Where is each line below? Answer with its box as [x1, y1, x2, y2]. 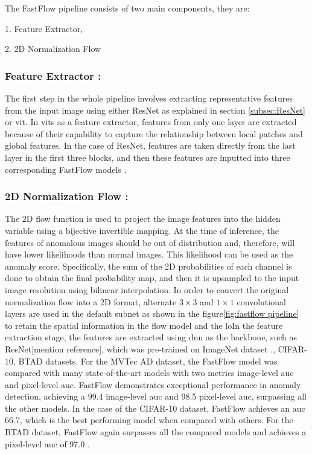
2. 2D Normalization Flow [5, 42, 101, 55]
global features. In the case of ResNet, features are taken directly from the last [5, 139, 296, 152]
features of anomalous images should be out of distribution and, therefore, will [5, 236, 295, 248]
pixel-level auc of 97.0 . [5, 437, 90, 450]
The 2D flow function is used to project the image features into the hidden [5, 212, 281, 225]
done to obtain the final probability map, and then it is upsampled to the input [5, 271, 299, 284]
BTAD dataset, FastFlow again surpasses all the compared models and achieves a [5, 426, 307, 438]
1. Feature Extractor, [5, 22, 83, 34]
